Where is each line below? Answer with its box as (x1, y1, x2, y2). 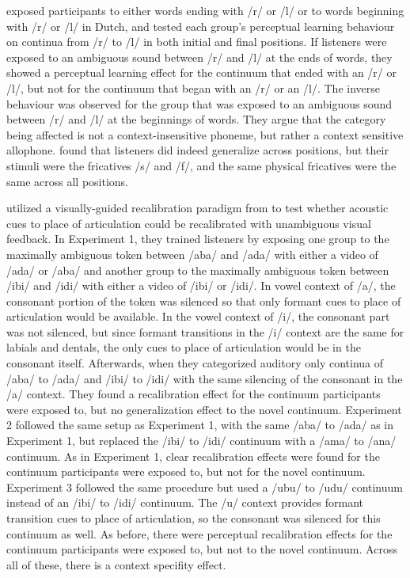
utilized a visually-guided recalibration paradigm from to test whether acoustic (6, 200, 389, 216)
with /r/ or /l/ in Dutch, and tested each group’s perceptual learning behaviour (6, 17, 395, 34)
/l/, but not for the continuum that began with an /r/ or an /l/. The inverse (6, 79, 380, 96)
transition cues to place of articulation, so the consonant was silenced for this (6, 510, 381, 526)
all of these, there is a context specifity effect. (6, 556, 226, 572)
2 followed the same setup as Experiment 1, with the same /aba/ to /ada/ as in (6, 416, 394, 433)
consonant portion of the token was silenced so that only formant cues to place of (6, 292, 401, 309)
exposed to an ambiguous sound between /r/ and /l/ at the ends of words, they (6, 48, 393, 65)
